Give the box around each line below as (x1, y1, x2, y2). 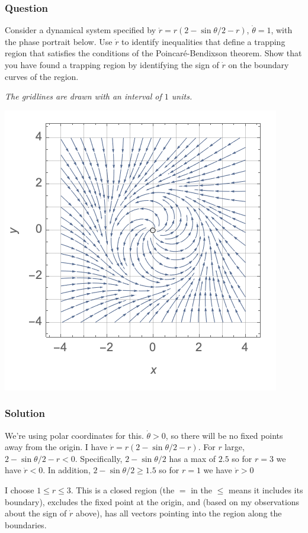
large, (224, 441, 245, 453)
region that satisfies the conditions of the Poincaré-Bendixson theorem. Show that (5, 47, 302, 59)
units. (171, 90, 192, 102)
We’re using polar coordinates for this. (5, 429, 144, 441)
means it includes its (228, 483, 303, 496)
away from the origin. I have (5, 441, 108, 453)
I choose (5, 483, 34, 496)
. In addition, (43, 464, 91, 476)
